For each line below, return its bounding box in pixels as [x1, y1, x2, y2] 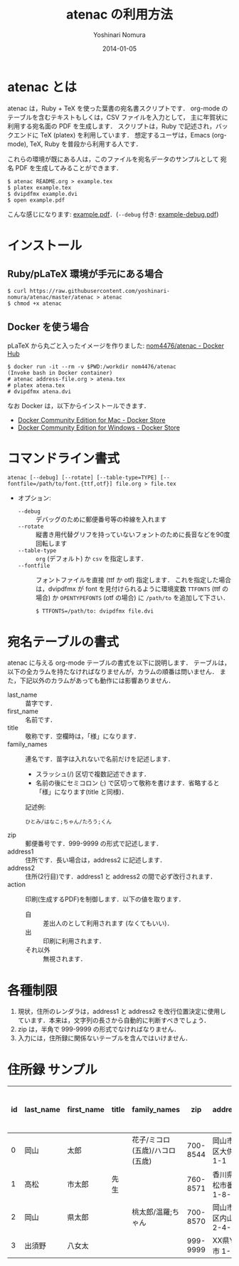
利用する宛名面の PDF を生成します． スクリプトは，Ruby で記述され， [7, 122, 216, 130]
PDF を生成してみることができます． [15, 163, 123, 172]
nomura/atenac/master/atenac [7, 294, 94, 301]
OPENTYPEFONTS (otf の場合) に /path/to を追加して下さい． [60, 593, 230, 602]
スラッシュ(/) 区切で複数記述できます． [35, 770, 151, 779]
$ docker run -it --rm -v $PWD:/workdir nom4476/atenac [7, 363, 176, 370]
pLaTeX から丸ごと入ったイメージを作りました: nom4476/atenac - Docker [7, 341, 224, 350]
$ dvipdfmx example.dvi [7, 190, 78, 197]
